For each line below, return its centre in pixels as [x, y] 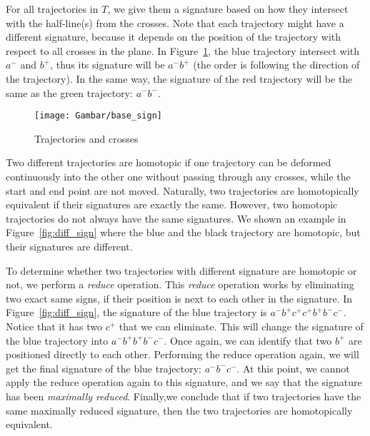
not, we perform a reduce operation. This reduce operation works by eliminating [180, 284]
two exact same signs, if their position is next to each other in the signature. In [179, 298]
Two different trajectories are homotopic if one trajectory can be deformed [169, 162]
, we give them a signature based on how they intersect [228, 9]
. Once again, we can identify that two [248, 340]
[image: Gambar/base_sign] [98, 116]
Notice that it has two [54, 326]
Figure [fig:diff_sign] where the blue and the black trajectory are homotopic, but [183, 232]
